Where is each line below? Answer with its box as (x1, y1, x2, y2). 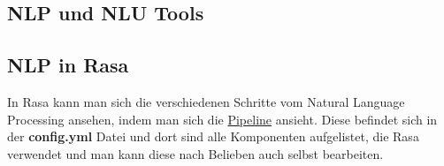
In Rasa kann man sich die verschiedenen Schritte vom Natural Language (7, 92, 405, 110)
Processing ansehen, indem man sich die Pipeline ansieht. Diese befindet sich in (7, 109, 438, 128)
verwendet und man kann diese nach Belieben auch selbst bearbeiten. (7, 144, 384, 162)
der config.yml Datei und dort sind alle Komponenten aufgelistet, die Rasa (7, 127, 419, 146)
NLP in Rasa (7, 51, 129, 79)
